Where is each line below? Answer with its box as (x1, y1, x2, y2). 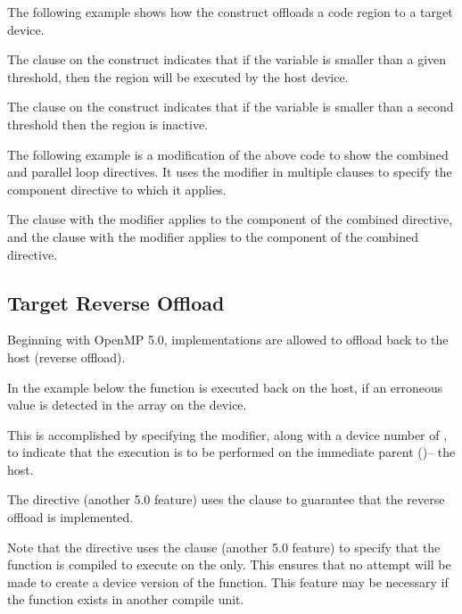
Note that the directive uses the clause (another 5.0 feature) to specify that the (7, 537, 441, 556)
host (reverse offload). (7, 347, 126, 366)
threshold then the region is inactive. (7, 114, 209, 133)
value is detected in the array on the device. (7, 395, 247, 414)
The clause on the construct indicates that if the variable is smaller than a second (7, 97, 454, 116)
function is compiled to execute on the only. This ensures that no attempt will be (7, 555, 451, 574)
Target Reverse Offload (7, 288, 225, 316)
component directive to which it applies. (7, 179, 227, 198)
